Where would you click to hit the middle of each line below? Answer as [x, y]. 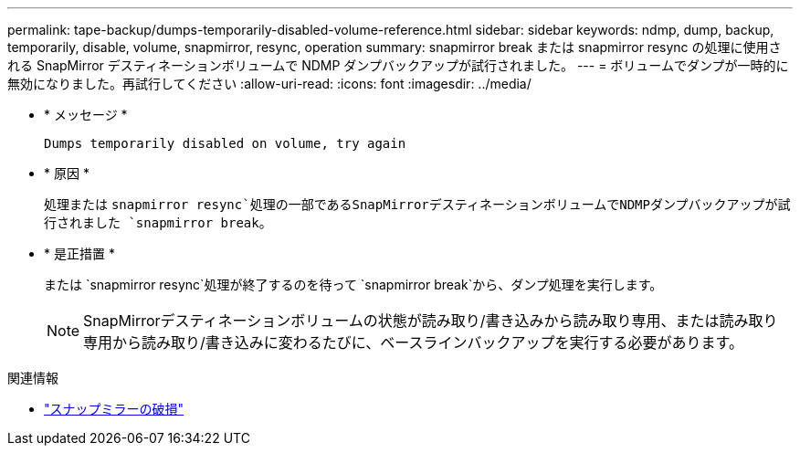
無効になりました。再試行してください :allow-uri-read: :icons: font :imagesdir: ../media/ [269, 84]
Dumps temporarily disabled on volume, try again [225, 143]
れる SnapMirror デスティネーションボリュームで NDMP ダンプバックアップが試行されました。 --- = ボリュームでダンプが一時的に [398, 65]
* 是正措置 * [79, 253]
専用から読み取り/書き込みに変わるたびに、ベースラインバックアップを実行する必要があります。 [413, 342]
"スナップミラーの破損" [114, 409]
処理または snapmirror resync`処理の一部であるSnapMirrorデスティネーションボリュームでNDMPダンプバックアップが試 [417, 204]
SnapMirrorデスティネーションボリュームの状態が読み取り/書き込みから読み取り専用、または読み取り [431, 321]
